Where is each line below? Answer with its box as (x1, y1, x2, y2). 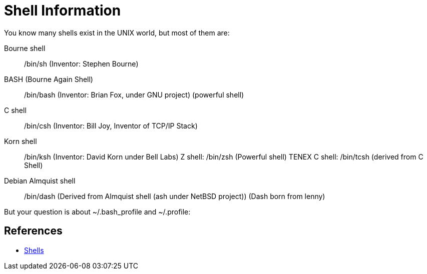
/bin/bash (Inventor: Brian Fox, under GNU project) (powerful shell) (24, 90, 244, 99)
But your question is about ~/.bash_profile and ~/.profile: (4, 207, 191, 216)
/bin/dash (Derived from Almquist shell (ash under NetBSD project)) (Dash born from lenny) (24, 191, 325, 200)
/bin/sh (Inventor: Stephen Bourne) (24, 59, 139, 68)
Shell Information (4, 2, 121, 19)
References (4, 224, 63, 237)
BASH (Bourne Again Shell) (4, 74, 93, 83)
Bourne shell (4, 43, 46, 52)
